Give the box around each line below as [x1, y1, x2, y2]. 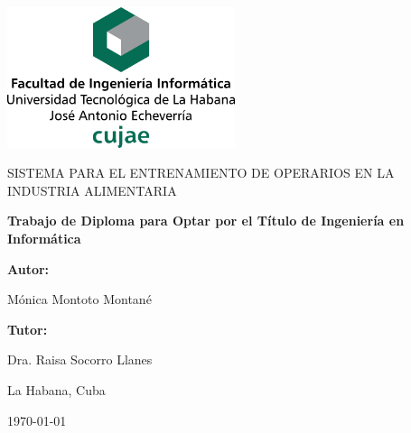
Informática [7, 229, 81, 248]
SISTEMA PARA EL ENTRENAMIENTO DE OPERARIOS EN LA [7, 163, 395, 182]
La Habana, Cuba [7, 381, 106, 400]
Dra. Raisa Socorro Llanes [7, 350, 153, 369]
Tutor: [7, 319, 48, 338]
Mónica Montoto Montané [7, 290, 152, 309]
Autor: [7, 259, 50, 278]
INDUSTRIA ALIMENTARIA [7, 180, 177, 199]
